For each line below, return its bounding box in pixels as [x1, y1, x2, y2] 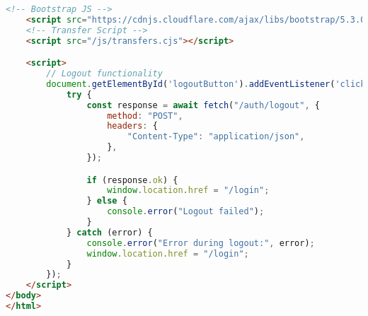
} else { [86, 196, 127, 206]
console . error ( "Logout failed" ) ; [107, 206, 265, 217]
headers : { [107, 121, 158, 131]
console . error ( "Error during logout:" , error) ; [86, 238, 315, 248]
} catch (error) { [66, 227, 153, 238]
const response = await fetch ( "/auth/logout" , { [86, 100, 320, 110]
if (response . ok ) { [86, 175, 178, 185]
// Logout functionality [46, 69, 163, 79]
